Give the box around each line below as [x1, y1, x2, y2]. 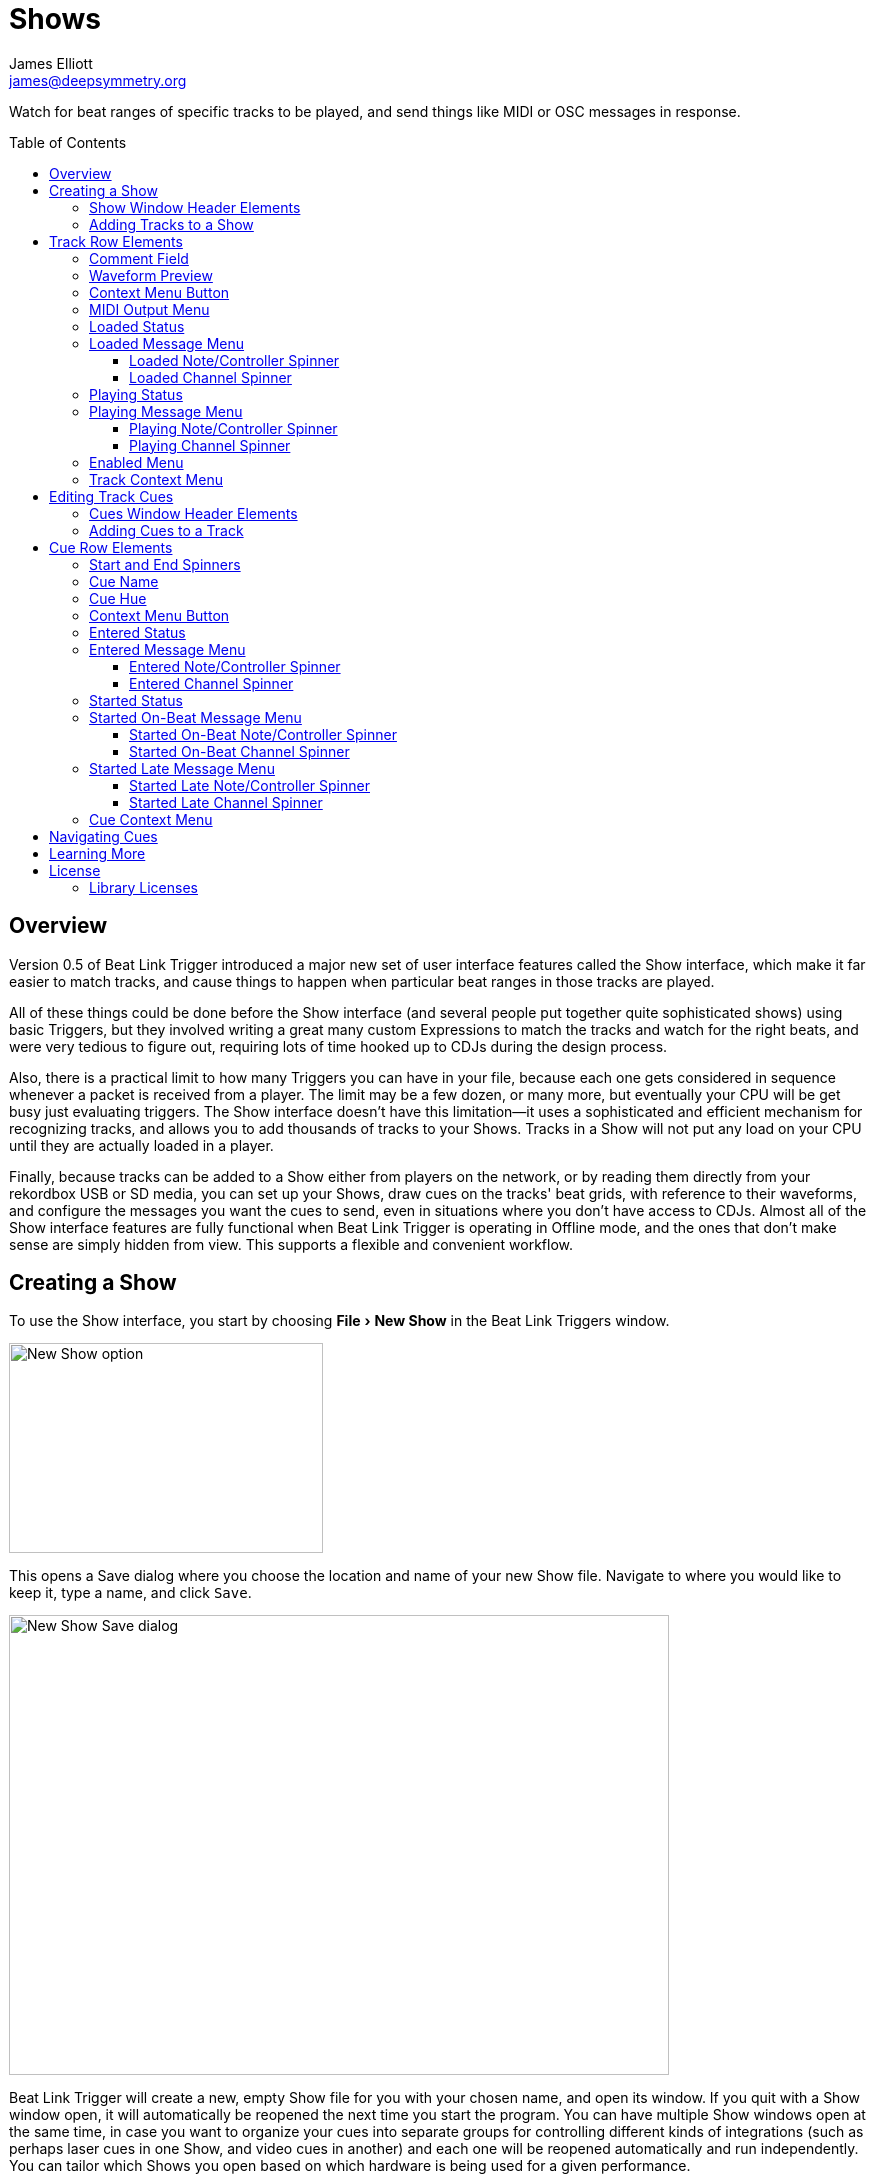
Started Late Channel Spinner [129, 793, 323, 811]
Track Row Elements [49, 232, 183, 250]
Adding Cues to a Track [89, 521, 244, 539]
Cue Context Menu [89, 810, 213, 828]
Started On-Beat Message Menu [89, 708, 302, 726]
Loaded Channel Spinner [129, 368, 292, 386]
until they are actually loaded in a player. [9, 1136, 274, 1154]
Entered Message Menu [89, 640, 246, 658]
